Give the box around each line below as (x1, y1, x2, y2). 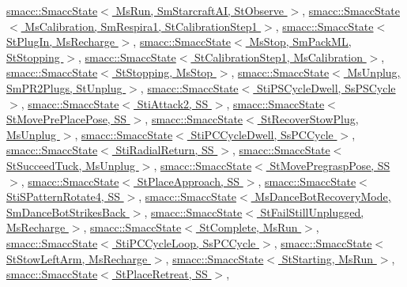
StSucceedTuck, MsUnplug (6, 157, 136, 173)
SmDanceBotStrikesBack (6, 203, 126, 220)
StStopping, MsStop (115, 64, 213, 81)
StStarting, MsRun (281, 250, 374, 266)
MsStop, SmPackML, (249, 33, 352, 50)
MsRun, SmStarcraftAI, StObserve (115, 2, 284, 18)
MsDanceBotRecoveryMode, (254, 188, 391, 205)
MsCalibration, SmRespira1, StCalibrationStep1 (24, 17, 258, 34)
